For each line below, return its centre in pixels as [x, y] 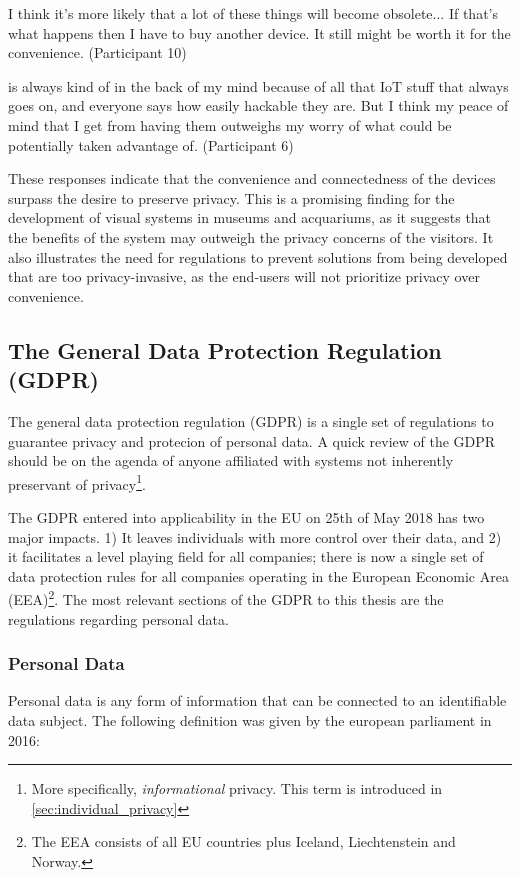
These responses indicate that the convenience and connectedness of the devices [252, 178]
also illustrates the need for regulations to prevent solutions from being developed [258, 256]
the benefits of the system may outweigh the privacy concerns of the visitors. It [251, 236]
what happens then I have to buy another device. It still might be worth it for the [259, 32]
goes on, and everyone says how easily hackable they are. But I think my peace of [258, 105]
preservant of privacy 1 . [77, 482]
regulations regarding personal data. [118, 618]
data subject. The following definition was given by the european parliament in [250, 719]
